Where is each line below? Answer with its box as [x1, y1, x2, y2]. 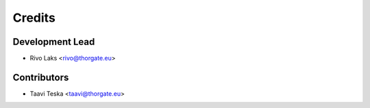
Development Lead [12, 36, 95, 48]
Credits [12, 10, 56, 25]
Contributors [12, 71, 69, 83]
